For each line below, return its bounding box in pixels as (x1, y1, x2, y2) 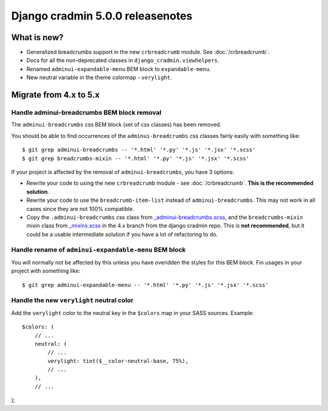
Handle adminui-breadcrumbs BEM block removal (11, 108, 162, 117)
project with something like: (11, 268, 81, 275)
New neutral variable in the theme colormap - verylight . (26, 74, 173, 81)
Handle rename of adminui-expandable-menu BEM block (11, 246, 186, 254)
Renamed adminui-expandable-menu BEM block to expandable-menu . (26, 65, 211, 72)
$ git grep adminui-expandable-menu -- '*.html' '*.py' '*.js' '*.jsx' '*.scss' (22, 281, 269, 288)
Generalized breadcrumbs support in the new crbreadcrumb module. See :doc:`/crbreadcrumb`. (26, 49, 270, 56)
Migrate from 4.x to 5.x (11, 90, 100, 100)
